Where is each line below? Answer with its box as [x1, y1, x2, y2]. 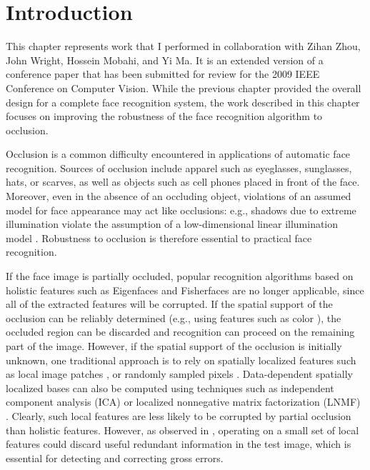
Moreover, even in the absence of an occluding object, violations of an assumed [6, 189, 351, 204]
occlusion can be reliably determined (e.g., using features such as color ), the [6, 310, 341, 325]
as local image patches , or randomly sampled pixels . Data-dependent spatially [6, 366, 354, 381]
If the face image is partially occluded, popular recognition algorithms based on [6, 269, 354, 284]
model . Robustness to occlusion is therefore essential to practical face [6, 230, 312, 245]
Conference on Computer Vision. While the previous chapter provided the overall [6, 80, 361, 95]
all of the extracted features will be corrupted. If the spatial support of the [6, 296, 333, 311]
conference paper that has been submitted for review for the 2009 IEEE [6, 66, 320, 81]
